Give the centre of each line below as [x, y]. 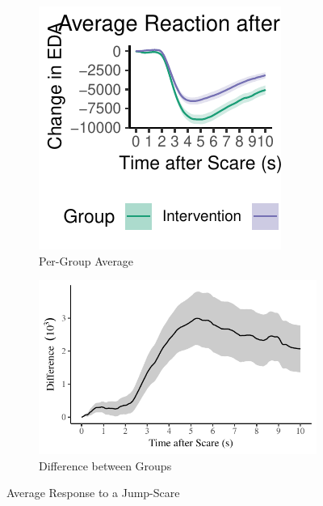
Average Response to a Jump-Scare [93, 493]
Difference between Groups [105, 465]
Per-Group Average [86, 260]
